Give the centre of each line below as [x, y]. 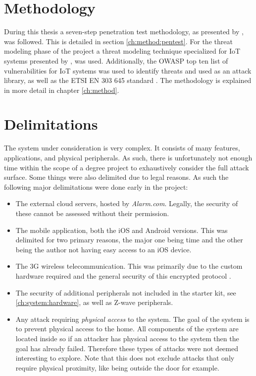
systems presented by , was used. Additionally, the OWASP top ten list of [116, 60]
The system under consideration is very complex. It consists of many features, [122, 148]
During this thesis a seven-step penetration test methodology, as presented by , [124, 32]
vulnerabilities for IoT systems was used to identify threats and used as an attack [128, 70]
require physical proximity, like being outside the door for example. [117, 367]
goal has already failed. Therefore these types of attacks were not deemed [127, 348]
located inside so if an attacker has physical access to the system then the [127, 338]
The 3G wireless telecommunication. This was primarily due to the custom [129, 266]
